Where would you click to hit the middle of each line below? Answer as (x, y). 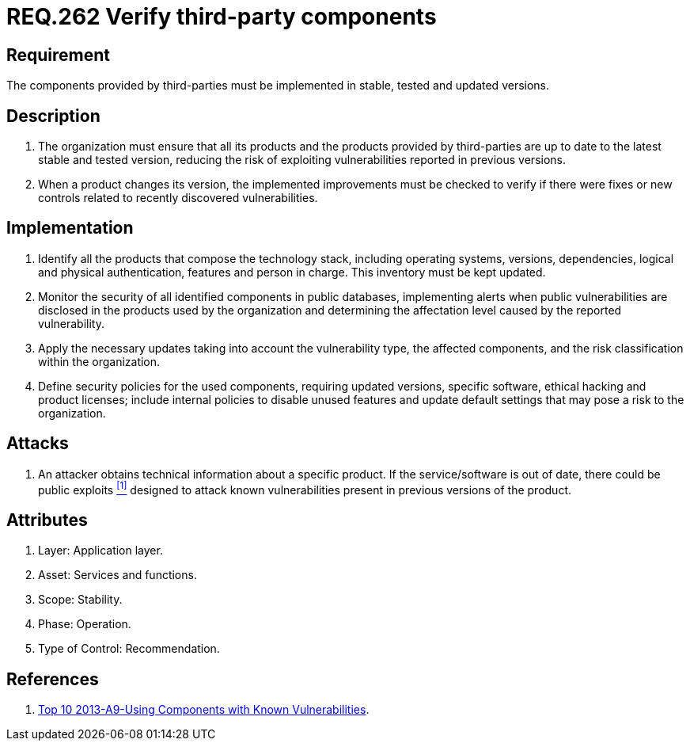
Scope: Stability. (80, 600)
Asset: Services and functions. (118, 575)
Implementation (70, 228)
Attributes (47, 520)
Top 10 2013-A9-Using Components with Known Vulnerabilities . (204, 710)
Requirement (59, 55)
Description (53, 116)
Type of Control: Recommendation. (129, 649)
